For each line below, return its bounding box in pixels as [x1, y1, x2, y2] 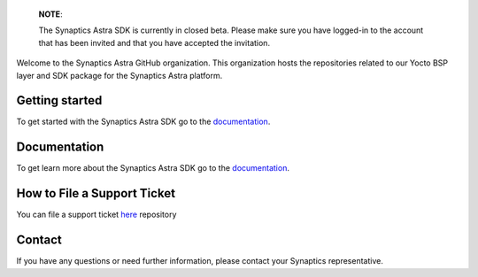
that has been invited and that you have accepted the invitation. [38, 37, 270, 48]
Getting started [16, 93, 103, 108]
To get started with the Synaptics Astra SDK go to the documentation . [16, 116, 271, 127]
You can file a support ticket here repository [16, 209, 177, 220]
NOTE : [38, 9, 63, 19]
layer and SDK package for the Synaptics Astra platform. [16, 70, 223, 81]
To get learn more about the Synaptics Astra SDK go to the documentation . [16, 163, 289, 173]
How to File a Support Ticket [16, 186, 176, 201]
